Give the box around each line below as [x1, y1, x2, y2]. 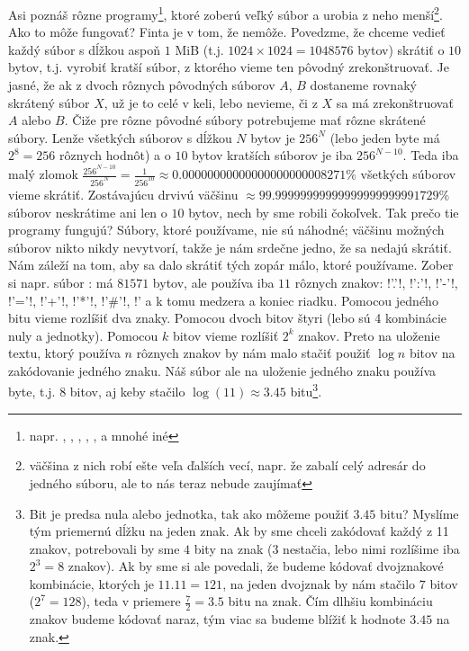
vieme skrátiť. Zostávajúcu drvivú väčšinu [8, 184, 239, 203]
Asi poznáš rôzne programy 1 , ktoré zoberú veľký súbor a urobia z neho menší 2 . [8, 3, 443, 23]
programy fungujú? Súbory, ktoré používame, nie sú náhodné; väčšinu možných [8, 220, 445, 239]
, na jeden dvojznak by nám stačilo [222, 574, 416, 593]
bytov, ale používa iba [152, 272, 275, 291]
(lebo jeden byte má [329, 128, 440, 147]
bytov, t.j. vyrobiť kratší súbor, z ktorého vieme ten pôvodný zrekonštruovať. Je [8, 58, 449, 76]
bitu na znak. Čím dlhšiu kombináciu [228, 592, 433, 611]
